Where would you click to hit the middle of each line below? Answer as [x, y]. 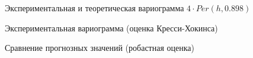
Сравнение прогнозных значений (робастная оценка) [100, 48]
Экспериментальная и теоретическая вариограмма [95, 8]
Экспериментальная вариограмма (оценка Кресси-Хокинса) [111, 28]
